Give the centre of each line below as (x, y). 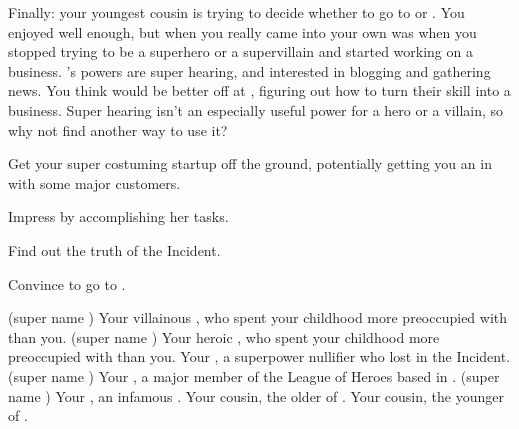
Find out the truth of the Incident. (114, 249)
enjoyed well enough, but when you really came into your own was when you (242, 31)
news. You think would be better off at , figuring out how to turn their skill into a (259, 90)
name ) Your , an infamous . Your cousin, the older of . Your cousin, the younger (256, 395)
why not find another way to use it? (118, 129)
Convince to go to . (67, 283)
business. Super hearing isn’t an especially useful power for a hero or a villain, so (256, 109)
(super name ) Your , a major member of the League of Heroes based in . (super (254, 375)
